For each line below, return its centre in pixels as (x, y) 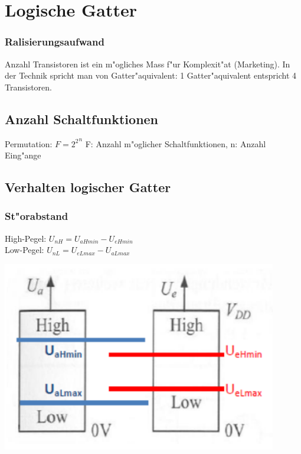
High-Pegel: (26, 238)
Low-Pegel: (24, 250)
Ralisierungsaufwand (55, 42)
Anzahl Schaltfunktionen (82, 119)
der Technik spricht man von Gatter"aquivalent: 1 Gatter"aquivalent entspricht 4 (151, 75)
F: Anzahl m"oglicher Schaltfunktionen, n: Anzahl (176, 143)
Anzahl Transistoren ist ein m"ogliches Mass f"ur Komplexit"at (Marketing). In (148, 64)
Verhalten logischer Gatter (88, 187)
